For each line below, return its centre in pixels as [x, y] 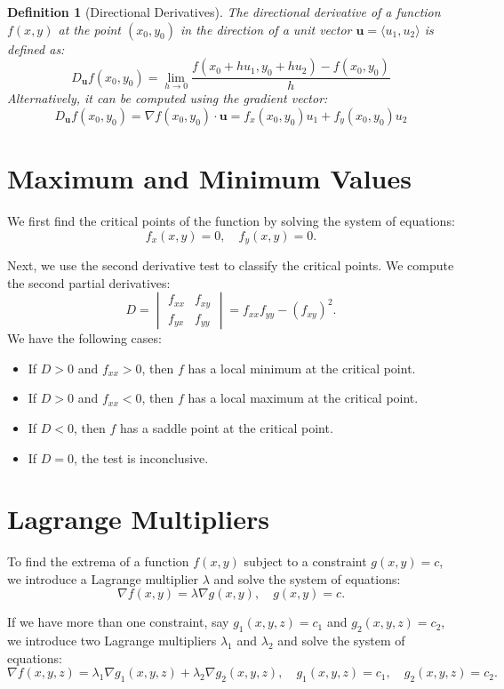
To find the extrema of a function [98, 561]
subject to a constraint [305, 561]
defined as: [36, 48]
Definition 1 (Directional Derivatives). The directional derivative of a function [224, 12]
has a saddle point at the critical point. [227, 427]
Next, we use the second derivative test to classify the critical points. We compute [231, 264]
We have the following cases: [84, 338]
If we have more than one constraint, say [118, 622]
